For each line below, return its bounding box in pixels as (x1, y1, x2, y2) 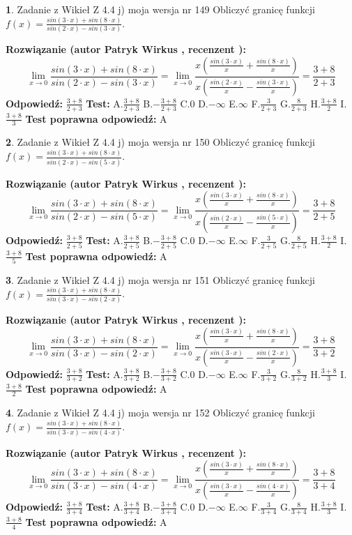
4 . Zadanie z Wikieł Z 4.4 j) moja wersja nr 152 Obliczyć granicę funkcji (6, 405, 315, 420)
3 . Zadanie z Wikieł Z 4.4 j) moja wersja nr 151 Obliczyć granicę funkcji (6, 272, 315, 287)
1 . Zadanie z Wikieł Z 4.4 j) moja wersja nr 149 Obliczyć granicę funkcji (6, 2, 315, 16)
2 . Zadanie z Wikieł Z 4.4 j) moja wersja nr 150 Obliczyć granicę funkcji (6, 135, 315, 149)
